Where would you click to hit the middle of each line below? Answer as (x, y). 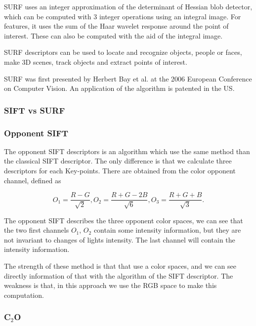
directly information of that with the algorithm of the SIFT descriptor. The (119, 275)
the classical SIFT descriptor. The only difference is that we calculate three (118, 161)
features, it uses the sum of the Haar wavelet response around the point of (116, 26)
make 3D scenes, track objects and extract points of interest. (96, 61)
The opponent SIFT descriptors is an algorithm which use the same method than (127, 151)
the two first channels (37, 230)
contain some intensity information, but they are (167, 230)
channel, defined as (33, 180)
